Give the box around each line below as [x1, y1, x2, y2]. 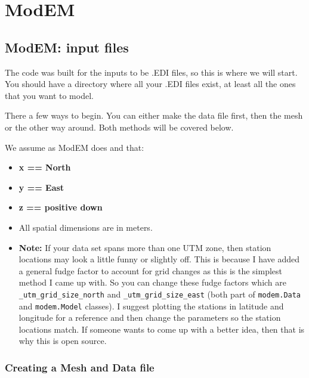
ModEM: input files [5, 38, 129, 56]
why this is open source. [18, 334, 107, 347]
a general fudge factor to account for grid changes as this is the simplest [18, 264, 282, 277]
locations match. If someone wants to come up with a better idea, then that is [18, 323, 305, 335]
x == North [18, 161, 71, 173]
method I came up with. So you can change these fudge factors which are [18, 276, 286, 289]
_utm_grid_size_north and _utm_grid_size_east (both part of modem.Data [18, 287, 301, 300]
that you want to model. [5, 89, 94, 101]
